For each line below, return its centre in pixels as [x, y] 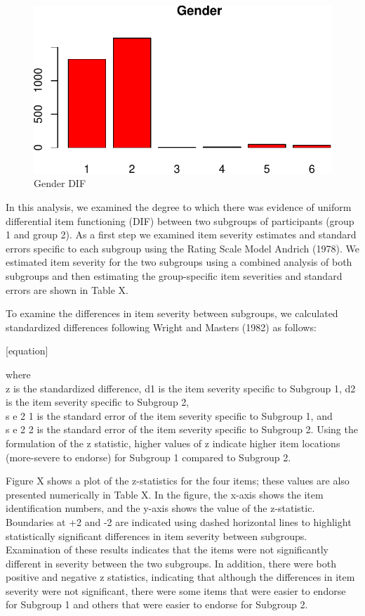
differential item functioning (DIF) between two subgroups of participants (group [180, 220]
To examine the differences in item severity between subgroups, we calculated [172, 313]
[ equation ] [27, 351]
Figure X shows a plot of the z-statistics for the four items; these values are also [178, 481]
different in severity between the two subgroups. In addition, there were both [171, 563]
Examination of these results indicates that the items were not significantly [167, 550]
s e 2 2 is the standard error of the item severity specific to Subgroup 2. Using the [182, 429]
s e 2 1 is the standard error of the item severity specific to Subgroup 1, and [169, 415]
